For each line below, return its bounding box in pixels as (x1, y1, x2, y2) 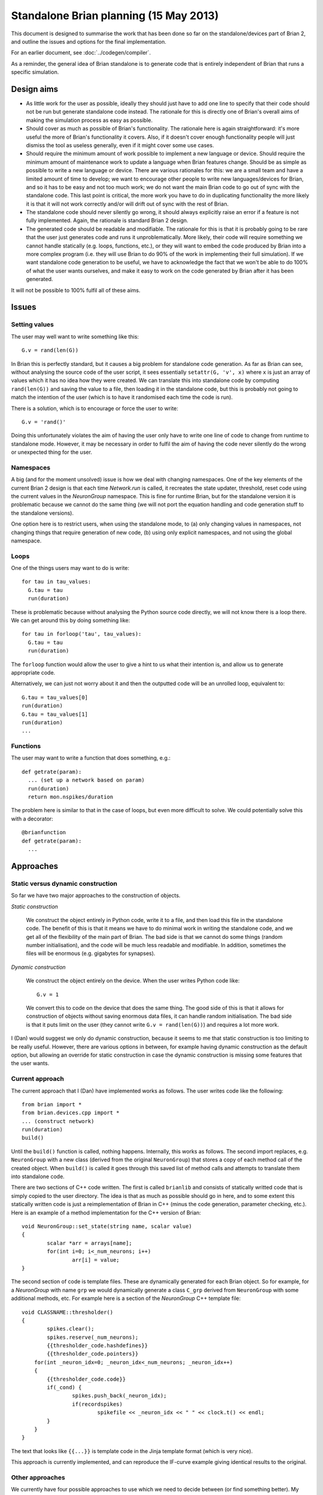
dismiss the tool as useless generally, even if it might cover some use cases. (26, 141, 215, 149)
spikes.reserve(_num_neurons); (47, 1334, 139, 1341)
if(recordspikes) (72, 1401, 123, 1408)
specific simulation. (11, 69, 59, 76)
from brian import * (22, 1101, 82, 1107)
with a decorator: (11, 815, 53, 822)
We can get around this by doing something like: (11, 617, 130, 624)
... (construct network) (22, 1118, 95, 1124)
